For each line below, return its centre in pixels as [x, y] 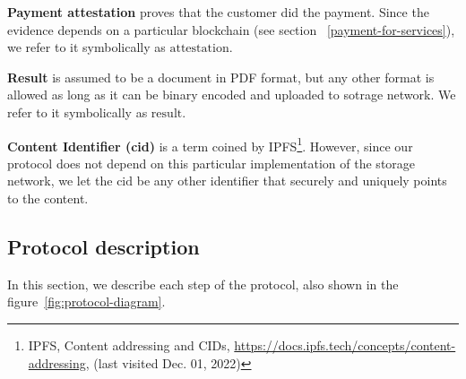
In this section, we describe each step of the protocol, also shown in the [203, 284]
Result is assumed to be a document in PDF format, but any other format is [221, 77]
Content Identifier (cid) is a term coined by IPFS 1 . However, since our [210, 144]
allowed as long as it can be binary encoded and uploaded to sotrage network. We [232, 95]
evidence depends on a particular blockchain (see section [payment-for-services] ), [231, 29]
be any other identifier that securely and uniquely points [292, 181]
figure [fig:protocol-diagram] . [86, 301]
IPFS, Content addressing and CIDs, [129, 345]
